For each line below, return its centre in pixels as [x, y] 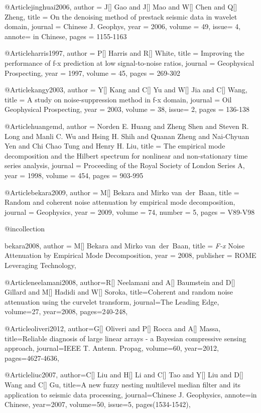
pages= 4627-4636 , [32, 358]
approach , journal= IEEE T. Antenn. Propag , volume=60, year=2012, [112, 348]
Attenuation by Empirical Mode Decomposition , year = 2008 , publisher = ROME [130, 255]
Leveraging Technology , [40, 265]
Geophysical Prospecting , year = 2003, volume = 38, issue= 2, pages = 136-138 [127, 109]
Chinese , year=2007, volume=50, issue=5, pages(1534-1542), [98, 404]
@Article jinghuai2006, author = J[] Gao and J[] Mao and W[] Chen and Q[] [121, 7]
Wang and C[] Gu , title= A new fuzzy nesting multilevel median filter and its [123, 384]
